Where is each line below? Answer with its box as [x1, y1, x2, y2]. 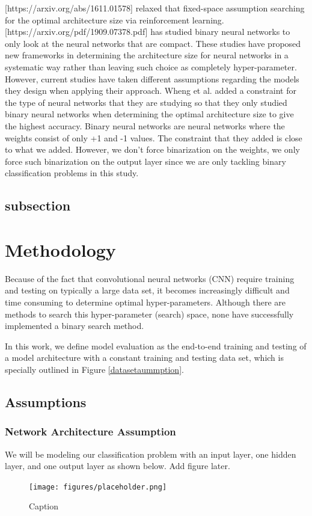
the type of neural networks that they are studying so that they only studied [5, 96, 287, 108]
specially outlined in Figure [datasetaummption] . [5, 363, 184, 375]
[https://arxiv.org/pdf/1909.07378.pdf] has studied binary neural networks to [5, 25, 290, 38]
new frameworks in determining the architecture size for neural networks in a [5, 49, 289, 61]
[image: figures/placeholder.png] [29, 482, 167, 491]
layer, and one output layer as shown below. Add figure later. [5, 459, 230, 472]
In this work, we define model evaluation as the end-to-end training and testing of [5, 339, 307, 352]
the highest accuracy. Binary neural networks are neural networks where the [5, 119, 285, 132]
